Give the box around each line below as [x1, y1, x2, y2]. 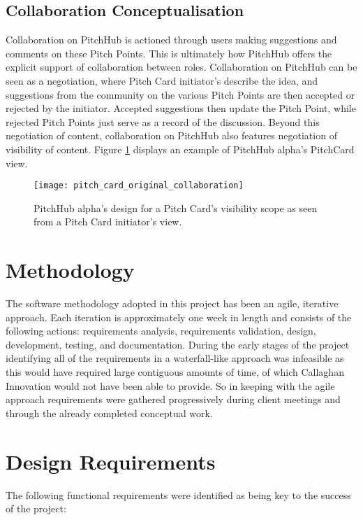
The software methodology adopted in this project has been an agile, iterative [6, 296, 339, 311]
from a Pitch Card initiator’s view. [34, 214, 182, 229]
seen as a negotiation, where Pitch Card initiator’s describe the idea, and [6, 73, 318, 87]
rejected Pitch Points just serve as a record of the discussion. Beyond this [6, 114, 320, 129]
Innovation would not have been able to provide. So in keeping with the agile [6, 378, 335, 393]
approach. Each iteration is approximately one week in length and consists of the [6, 309, 352, 324]
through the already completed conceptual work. [6, 405, 213, 420]
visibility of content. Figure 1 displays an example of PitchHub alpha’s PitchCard [6, 141, 355, 156]
